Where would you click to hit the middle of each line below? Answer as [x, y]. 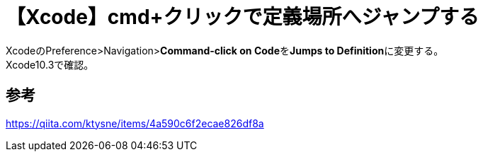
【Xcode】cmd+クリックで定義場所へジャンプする [243, 17]
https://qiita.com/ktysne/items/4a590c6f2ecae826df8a [135, 123]
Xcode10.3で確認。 [50, 64]
